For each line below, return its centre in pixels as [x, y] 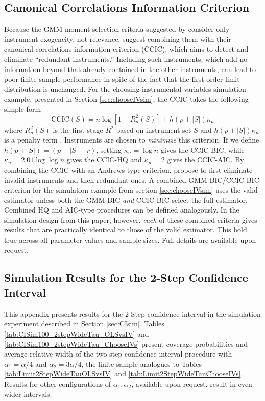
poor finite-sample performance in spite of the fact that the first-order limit [122, 79]
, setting [109, 149]
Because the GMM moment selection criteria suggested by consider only [117, 29]
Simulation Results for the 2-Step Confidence [126, 277]
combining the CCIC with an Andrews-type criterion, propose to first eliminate [128, 169]
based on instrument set [154, 129]
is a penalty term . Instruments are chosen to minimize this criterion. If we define [132, 140]
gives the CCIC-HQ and [104, 160]
